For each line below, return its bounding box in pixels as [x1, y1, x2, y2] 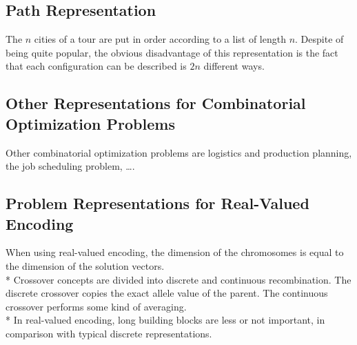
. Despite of [295, 32, 344, 46]
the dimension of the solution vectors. [6, 258, 165, 273]
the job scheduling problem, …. [6, 159, 135, 173]
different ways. [203, 59, 265, 73]
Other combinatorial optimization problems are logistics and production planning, [6, 145, 352, 159]
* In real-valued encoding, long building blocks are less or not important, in [6, 313, 325, 327]
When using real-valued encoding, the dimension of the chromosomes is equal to [6, 245, 344, 259]
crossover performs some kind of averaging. [6, 299, 187, 313]
